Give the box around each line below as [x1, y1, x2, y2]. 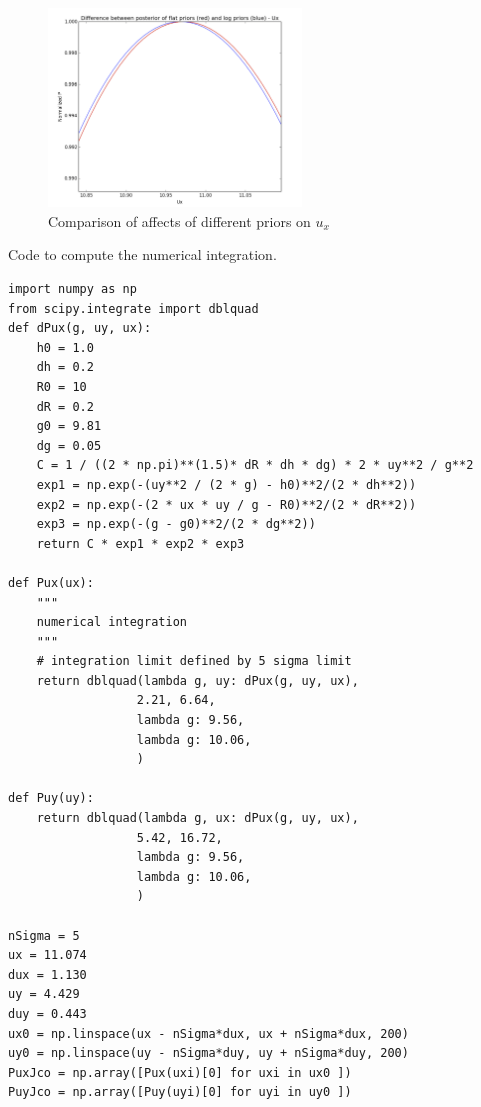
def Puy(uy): [8, 791, 94, 806]
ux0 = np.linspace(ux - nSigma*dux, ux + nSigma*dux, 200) [8, 1026, 409, 1041]
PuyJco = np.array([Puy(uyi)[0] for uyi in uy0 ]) [8, 1085, 352, 1100]
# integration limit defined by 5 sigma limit [36, 654, 352, 669]
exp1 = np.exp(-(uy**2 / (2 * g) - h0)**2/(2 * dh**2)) [36, 477, 417, 492]
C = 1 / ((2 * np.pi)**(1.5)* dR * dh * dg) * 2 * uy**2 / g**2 [36, 458, 474, 473]
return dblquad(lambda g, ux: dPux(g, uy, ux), [36, 811, 359, 826]
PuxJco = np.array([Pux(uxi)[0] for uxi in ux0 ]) [8, 1065, 352, 1080]
